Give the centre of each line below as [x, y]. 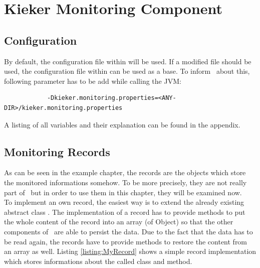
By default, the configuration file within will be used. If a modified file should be [128, 61]
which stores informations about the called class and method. [98, 261]
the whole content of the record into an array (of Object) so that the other [119, 222]
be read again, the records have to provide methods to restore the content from [126, 241]
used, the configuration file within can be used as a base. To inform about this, [127, 71]
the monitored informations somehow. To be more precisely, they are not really [125, 182]
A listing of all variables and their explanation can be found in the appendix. [122, 124]
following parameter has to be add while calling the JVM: [93, 81]
